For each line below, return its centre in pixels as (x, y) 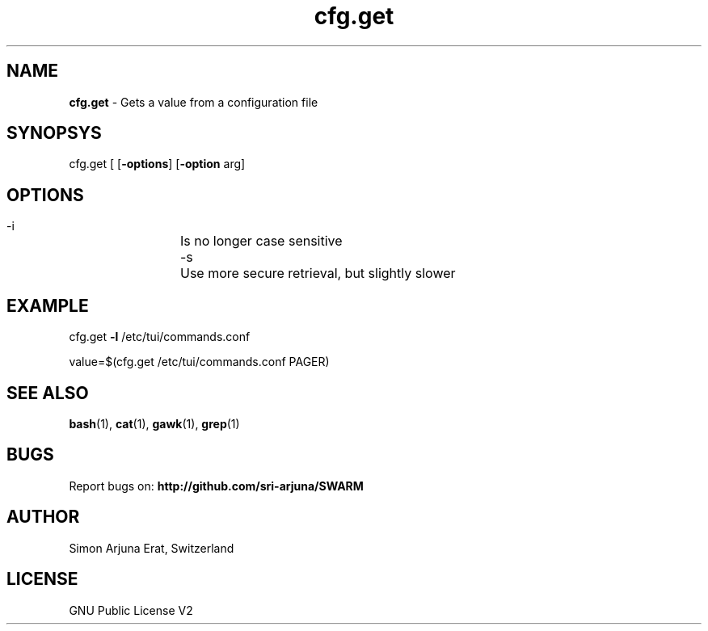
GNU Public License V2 (131, 610)
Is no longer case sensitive (261, 241)
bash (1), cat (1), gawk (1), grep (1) (154, 423)
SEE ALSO (48, 393)
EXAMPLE (48, 305)
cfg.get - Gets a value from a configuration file (194, 102)
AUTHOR (43, 517)
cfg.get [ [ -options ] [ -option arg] (157, 164)
